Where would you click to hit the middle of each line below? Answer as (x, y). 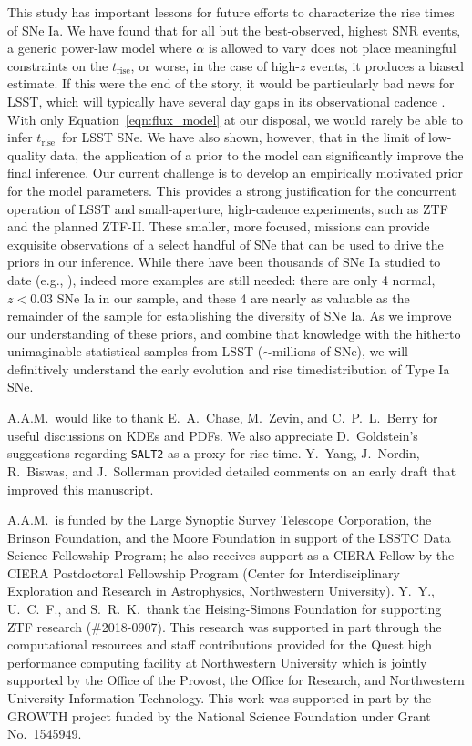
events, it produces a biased (387, 65)
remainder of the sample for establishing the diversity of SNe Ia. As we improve (230, 316)
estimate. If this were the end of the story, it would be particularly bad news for (231, 83)
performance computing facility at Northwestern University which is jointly (217, 662)
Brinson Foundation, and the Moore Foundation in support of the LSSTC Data (229, 537)
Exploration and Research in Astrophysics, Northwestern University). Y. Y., (221, 591)
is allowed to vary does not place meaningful (332, 48)
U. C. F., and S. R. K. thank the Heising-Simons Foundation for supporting (225, 609)
